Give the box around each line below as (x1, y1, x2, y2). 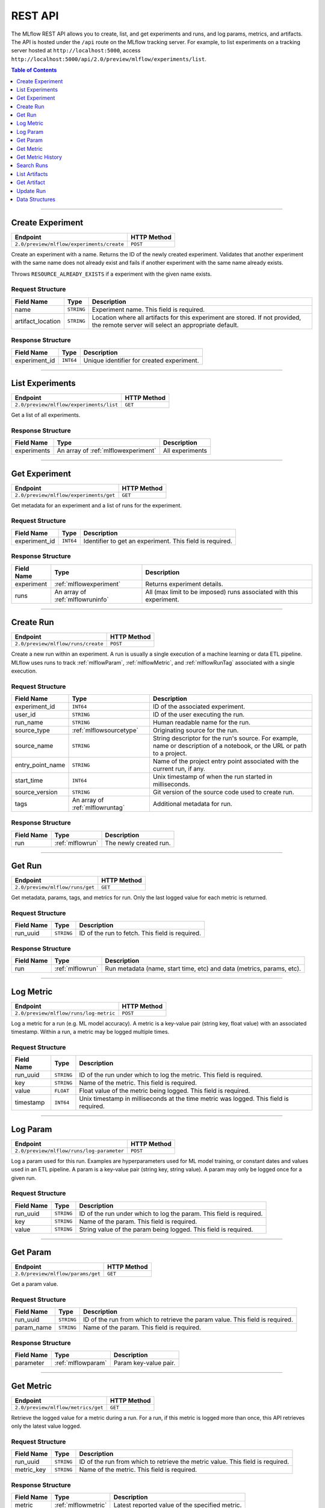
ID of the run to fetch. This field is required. (79, 929, 202, 937)
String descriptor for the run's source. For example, (152, 734, 299, 743)
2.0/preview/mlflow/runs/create (14, 641, 104, 647)
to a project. (152, 749, 187, 758)
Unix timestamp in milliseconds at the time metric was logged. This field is (79, 1095, 289, 1103)
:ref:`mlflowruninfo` (54, 595, 109, 603)
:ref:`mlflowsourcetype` (72, 726, 138, 735)
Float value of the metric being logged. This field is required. (79, 1086, 250, 1095)
